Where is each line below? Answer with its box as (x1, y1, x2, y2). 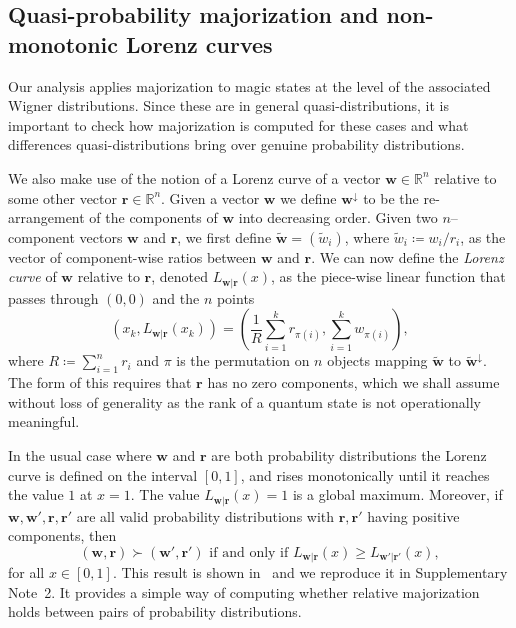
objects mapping (327, 350, 428, 371)
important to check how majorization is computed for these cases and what (8, 114, 469, 135)
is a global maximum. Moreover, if (292, 484, 503, 505)
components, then (8, 525, 117, 546)
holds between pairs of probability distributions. (8, 601, 302, 622)
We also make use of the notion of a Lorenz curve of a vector (8, 167, 381, 188)
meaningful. (8, 411, 80, 432)
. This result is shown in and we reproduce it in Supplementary (112, 562, 508, 583)
